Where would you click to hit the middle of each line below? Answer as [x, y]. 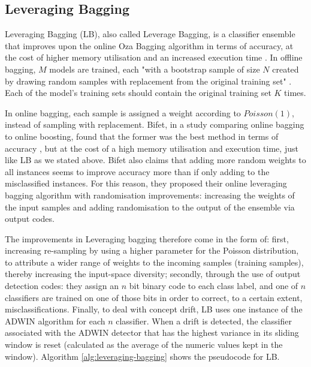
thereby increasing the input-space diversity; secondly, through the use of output [153, 274]
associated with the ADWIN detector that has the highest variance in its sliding [152, 333]
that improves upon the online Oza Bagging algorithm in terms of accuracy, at [149, 45]
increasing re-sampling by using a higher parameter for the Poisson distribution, [152, 250]
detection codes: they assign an [62, 286]
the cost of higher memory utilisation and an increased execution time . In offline [154, 57]
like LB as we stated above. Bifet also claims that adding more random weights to [155, 160]
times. [295, 93]
